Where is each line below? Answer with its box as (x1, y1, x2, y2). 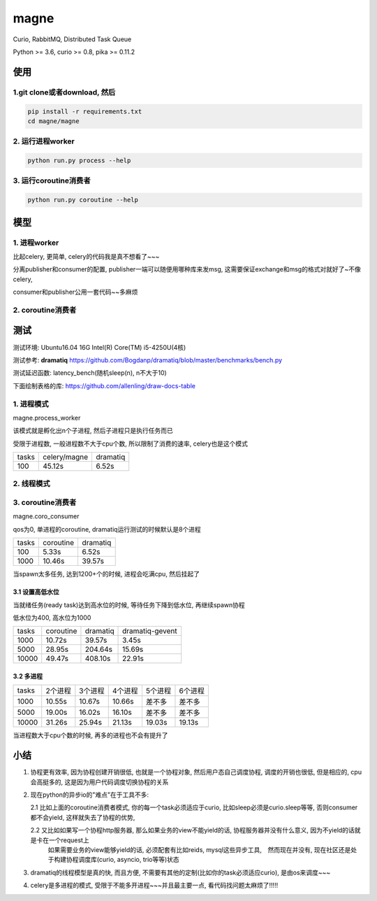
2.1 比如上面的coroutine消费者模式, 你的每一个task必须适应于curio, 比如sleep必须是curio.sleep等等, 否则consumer (30, 803, 358, 811)
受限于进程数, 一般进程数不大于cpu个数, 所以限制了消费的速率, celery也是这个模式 (13, 439, 248, 448)
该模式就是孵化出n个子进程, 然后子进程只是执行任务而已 (13, 427, 174, 435)
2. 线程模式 (13, 479, 50, 489)
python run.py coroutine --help (27, 196, 139, 204)
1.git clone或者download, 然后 (13, 87, 116, 97)
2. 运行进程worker (13, 136, 75, 146)
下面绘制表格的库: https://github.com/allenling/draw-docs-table (13, 381, 195, 390)
